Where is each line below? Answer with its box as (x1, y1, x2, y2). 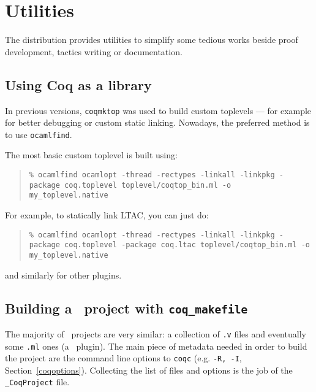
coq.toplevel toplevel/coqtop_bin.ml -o (64, 180, 231, 190)
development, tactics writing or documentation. (5, 45, 182, 58)
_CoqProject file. (5, 375, 70, 388)
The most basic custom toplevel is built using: (5, 148, 178, 161)
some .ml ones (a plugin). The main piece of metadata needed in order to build (5, 339, 307, 352)
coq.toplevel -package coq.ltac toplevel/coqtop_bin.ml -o (64, 240, 310, 250)
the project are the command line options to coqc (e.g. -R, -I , (5, 352, 242, 364)
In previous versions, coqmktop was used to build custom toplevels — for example (5, 104, 312, 117)
